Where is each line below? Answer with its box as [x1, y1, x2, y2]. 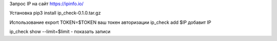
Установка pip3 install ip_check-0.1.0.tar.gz [9, 10, 101, 16]
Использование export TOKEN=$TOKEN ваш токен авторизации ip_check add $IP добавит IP [9, 19, 211, 25]
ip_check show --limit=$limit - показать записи [9, 28, 110, 35]
